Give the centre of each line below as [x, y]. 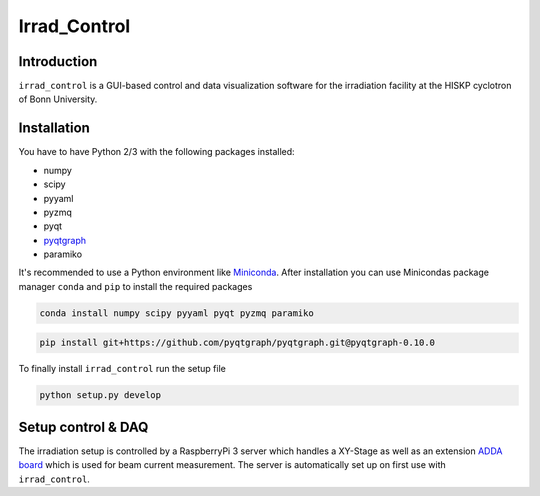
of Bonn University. [58, 99]
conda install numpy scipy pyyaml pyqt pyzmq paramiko [176, 313]
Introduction [58, 61]
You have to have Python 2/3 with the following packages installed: [156, 152]
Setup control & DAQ [83, 426]
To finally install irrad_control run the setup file [122, 369]
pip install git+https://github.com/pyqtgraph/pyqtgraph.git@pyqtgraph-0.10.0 [237, 343]
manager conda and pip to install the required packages [135, 286]
